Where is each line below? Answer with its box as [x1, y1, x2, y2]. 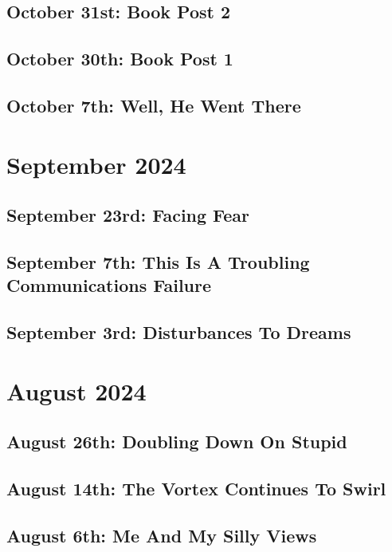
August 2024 [6, 374, 147, 407]
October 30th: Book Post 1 [6, 46, 233, 71]
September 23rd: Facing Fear [6, 203, 250, 227]
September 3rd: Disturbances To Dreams [6, 320, 351, 345]
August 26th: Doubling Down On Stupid [6, 429, 347, 454]
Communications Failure [6, 273, 212, 298]
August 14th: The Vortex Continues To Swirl [6, 476, 386, 500]
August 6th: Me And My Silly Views [6, 522, 317, 547]
